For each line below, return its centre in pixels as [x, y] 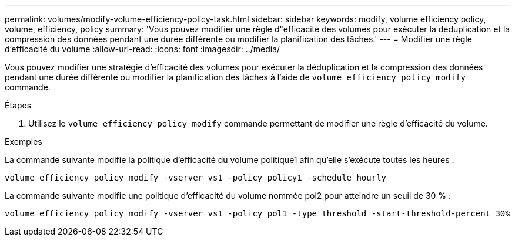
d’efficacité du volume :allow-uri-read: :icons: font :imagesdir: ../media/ [143, 49]
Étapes [18, 105]
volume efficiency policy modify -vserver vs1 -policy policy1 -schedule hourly [196, 178]
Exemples [24, 142]
